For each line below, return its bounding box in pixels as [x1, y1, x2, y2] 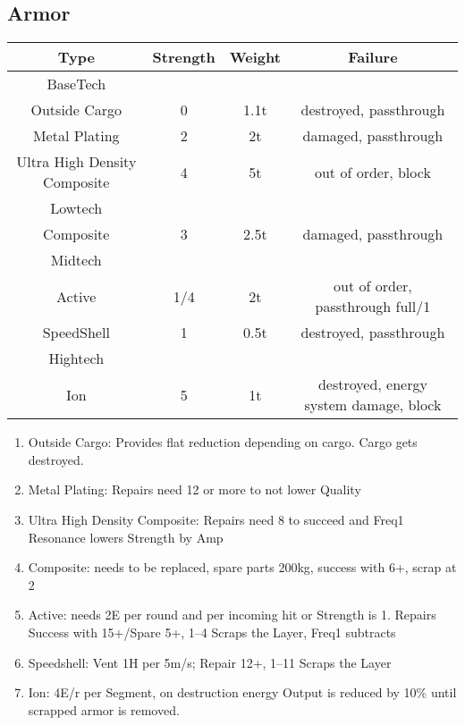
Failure [348, 46, 398, 68]
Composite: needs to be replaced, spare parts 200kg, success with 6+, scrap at [28, 558, 457, 577]
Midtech [50, 249, 102, 271]
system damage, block [304, 394, 442, 416]
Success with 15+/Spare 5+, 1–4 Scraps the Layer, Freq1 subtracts [28, 622, 396, 641]
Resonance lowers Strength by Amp [28, 527, 224, 546]
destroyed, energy [317, 374, 427, 395]
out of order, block [314, 161, 431, 182]
